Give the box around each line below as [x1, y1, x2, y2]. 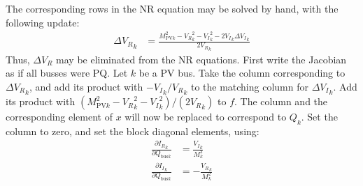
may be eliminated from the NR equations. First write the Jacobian [56, 52, 347, 66]
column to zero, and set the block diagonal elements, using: [6, 123, 259, 138]
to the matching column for [190, 79, 308, 93]
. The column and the [234, 94, 328, 109]
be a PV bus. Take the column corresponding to [138, 65, 346, 80]
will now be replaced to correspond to [124, 109, 287, 124]
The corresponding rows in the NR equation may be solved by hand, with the [6, 1, 339, 15]
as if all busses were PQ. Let [6, 65, 128, 80]
